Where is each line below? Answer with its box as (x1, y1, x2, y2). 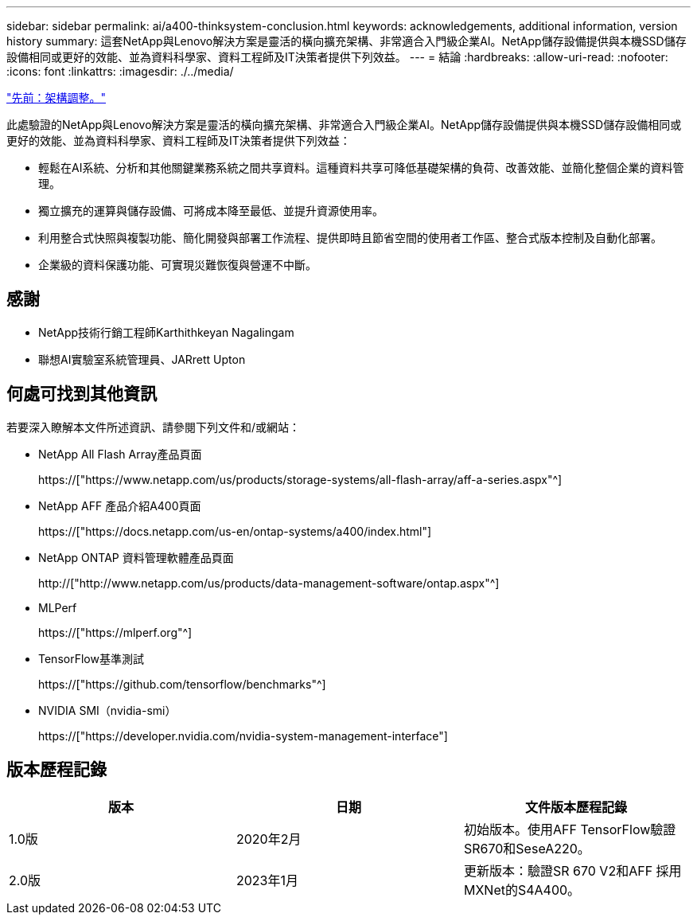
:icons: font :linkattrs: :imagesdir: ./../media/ (6, 64, 234, 78)
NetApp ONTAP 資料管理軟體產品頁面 (38, 550, 234, 564)
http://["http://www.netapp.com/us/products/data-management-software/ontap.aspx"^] (38, 576, 500, 590)
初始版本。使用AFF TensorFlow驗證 (463, 821, 676, 837)
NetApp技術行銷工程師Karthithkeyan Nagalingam (38, 325, 294, 339)
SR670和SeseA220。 (463, 840, 590, 857)
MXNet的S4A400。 (463, 881, 581, 898)
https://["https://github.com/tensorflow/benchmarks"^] (38, 677, 326, 691)
